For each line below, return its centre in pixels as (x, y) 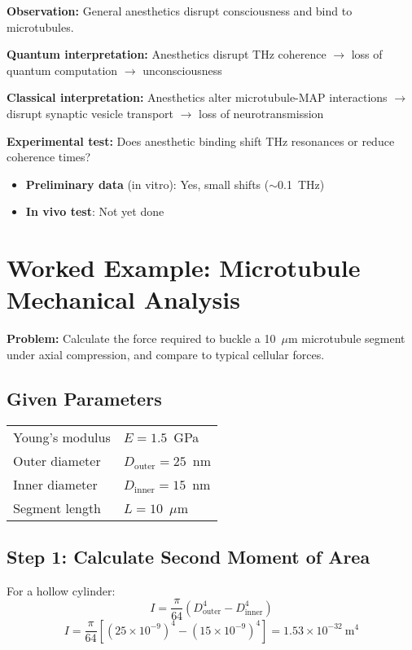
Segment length (57, 507)
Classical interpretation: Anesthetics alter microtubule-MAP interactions (197, 97)
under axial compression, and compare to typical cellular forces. (166, 354)
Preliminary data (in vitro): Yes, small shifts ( (147, 184)
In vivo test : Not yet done (95, 211)
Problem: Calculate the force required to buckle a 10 (141, 338)
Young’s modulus (62, 437)
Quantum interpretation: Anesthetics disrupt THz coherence (167, 54)
